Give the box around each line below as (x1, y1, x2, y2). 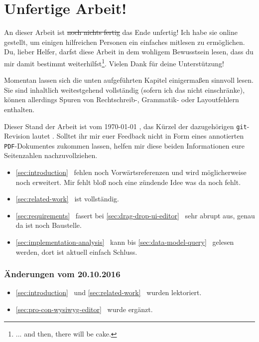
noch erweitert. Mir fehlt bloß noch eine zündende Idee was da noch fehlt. (15, 176, 241, 187)
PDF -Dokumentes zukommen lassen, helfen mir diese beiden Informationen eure (4, 140, 245, 151)
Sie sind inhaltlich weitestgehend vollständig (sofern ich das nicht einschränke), (4, 84, 245, 95)
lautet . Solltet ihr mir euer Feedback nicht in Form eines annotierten (32, 131, 244, 141)
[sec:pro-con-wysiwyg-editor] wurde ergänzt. (15, 304, 153, 314)
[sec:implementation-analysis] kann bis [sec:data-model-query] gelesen (15, 237, 234, 247)
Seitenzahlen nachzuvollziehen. (4, 150, 98, 161)
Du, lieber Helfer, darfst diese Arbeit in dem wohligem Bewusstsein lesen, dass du (4, 46, 254, 57)
